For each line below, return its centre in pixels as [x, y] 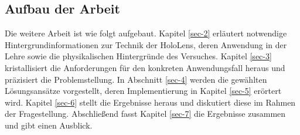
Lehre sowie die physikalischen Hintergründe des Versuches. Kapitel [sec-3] [138, 56]
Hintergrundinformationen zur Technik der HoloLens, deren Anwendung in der [146, 44]
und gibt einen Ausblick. [49, 125]
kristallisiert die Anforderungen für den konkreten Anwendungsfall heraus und [145, 67]
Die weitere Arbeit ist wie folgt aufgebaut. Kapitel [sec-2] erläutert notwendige [146, 33]
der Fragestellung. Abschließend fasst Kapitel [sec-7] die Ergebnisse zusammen [145, 114]
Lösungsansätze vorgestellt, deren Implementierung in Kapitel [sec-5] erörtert [143, 91]
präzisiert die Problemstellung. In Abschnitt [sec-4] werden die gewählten [136, 79]
